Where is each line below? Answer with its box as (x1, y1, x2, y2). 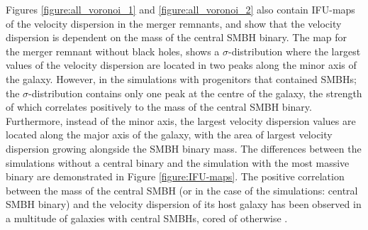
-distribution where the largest (228, 43, 361, 58)
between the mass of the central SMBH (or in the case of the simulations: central (6, 182, 358, 197)
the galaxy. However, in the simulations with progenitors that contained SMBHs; (6, 71, 357, 86)
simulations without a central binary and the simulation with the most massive (6, 155, 350, 170)
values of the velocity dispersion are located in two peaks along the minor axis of (6, 57, 357, 72)
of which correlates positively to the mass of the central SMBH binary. (6, 99, 312, 114)
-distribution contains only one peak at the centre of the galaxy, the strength (28, 85, 362, 100)
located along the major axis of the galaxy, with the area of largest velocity (6, 127, 333, 142)
